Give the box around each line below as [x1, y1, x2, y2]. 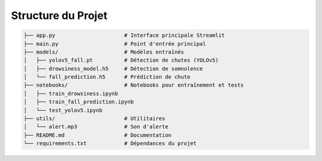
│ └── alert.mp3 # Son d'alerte [23, 124, 169, 130]
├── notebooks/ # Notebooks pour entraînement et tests [23, 82, 244, 89]
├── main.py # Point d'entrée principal [23, 40, 206, 47]
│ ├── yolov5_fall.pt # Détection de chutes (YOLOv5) [23, 57, 219, 64]
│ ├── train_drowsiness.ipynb [23, 90, 119, 97]
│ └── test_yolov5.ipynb [23, 107, 103, 113]
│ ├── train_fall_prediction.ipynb [23, 99, 134, 105]
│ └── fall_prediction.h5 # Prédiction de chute [23, 74, 191, 80]
